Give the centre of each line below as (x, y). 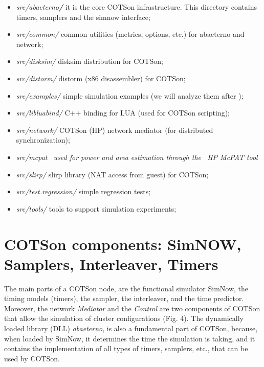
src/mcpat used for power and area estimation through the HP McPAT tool (137, 157)
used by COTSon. (32, 358)
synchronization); (43, 140)
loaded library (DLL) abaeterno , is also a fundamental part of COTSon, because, (131, 328)
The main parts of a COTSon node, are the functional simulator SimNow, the (126, 288)
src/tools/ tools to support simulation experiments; (96, 208)
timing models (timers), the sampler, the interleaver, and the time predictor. (124, 298)
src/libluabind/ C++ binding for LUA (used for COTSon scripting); (123, 113)
